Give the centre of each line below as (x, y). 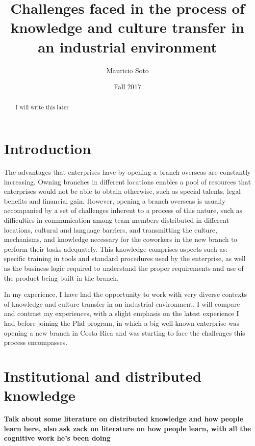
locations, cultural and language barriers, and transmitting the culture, (111, 229)
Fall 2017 (127, 87)
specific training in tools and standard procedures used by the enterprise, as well (125, 258)
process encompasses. (36, 342)
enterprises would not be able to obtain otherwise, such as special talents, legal (122, 191)
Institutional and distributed (103, 376)
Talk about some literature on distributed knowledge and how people (124, 419)
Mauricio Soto (127, 70)
